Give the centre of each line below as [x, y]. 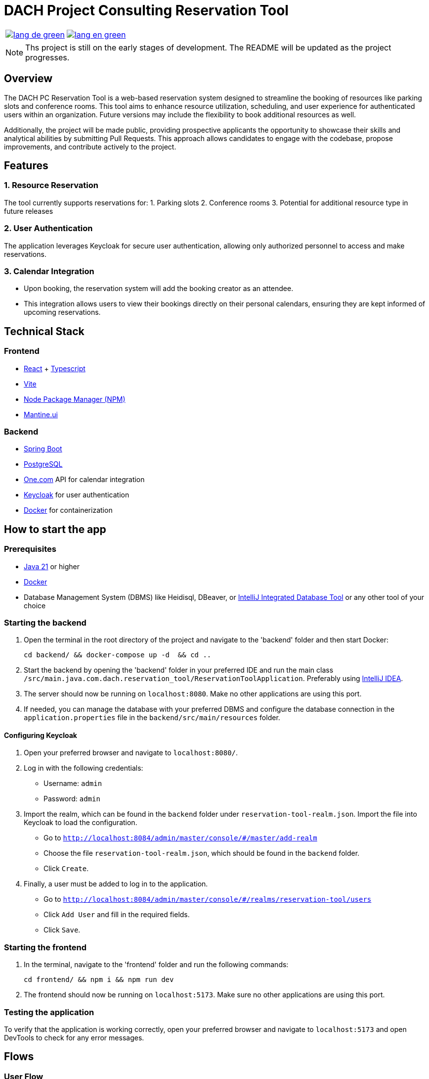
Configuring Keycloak [41, 735]
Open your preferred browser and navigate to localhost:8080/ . [131, 753]
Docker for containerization [68, 510]
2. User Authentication [48, 228]
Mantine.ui [41, 414]
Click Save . [62, 930]
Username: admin [73, 784]
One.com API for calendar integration [84, 480]
